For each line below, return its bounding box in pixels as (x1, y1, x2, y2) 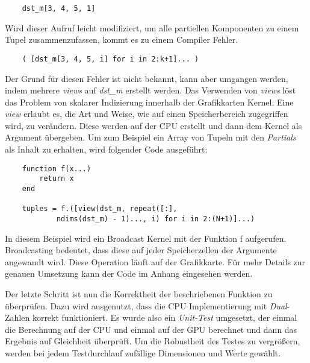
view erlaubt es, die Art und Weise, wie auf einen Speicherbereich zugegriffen (5, 107, 288, 120)
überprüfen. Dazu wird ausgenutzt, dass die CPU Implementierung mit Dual (5, 299, 287, 312)
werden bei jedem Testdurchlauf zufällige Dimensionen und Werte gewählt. (5, 346, 281, 359)
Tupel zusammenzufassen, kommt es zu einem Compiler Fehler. (5, 33, 238, 46)
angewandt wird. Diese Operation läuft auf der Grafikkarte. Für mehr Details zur (5, 255, 306, 268)
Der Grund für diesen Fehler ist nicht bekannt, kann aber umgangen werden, (5, 72, 288, 84)
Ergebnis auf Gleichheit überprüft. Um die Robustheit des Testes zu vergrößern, (5, 335, 300, 347)
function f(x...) (22, 164, 91, 173)
